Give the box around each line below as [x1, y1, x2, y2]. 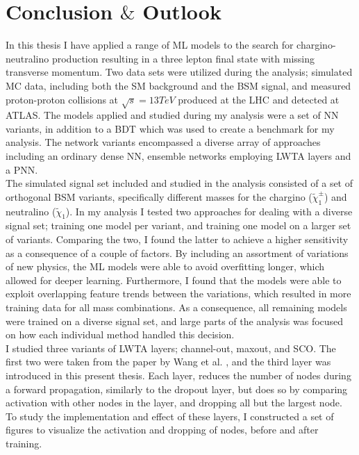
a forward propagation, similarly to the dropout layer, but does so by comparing [6, 381, 348, 396]
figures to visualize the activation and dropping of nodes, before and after [6, 422, 319, 437]
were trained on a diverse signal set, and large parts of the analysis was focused [6, 313, 344, 328]
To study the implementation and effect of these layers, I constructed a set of [6, 408, 334, 423]
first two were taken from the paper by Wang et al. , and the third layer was [6, 354, 331, 369]
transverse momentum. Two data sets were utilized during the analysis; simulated [6, 65, 353, 79]
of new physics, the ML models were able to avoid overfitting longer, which [6, 259, 325, 274]
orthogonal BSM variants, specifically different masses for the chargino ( [6, 189, 312, 204]
